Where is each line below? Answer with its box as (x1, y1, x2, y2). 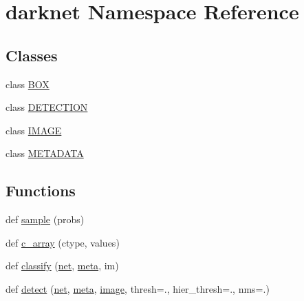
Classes (6, 44, 58, 65)
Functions (6, 180, 76, 201)
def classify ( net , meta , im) (6, 258, 119, 273)
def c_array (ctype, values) (6, 235, 120, 249)
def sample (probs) (6, 212, 85, 227)
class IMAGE (6, 123, 62, 137)
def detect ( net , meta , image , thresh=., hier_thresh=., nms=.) (6, 281, 270, 295)
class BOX (6, 76, 50, 91)
